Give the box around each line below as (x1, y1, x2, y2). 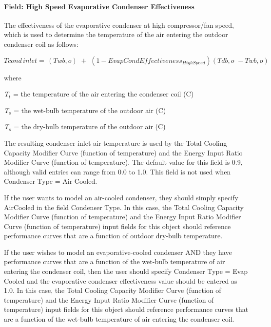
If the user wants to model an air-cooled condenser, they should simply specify (4, 192, 238, 202)
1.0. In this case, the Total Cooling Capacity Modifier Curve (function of (4, 285, 221, 295)
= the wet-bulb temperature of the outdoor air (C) (14, 105, 166, 115)
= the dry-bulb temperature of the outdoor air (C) (14, 121, 166, 132)
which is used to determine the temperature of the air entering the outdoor (4, 29, 228, 39)
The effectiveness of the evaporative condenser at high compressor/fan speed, (4, 19, 234, 30)
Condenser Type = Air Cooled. (4, 176, 97, 186)
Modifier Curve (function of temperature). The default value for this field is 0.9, (4, 157, 243, 167)
